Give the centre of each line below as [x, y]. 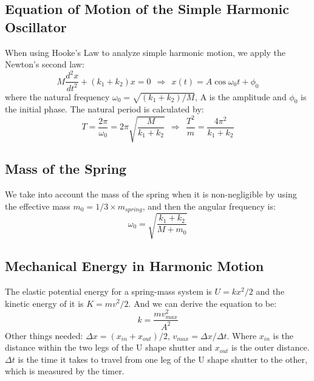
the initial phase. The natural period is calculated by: [104, 109]
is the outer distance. [271, 347]
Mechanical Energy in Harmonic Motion [135, 266]
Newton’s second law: [45, 64]
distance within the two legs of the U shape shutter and [108, 347]
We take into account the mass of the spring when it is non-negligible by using [151, 194]
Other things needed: [44, 335]
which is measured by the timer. [65, 371]
